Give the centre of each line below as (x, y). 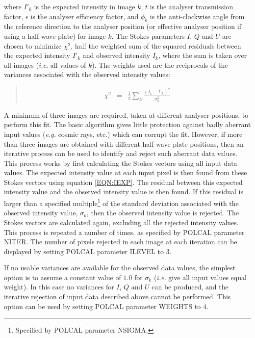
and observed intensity (116, 55)
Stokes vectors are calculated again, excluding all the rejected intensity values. (121, 222)
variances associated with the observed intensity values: (87, 74)
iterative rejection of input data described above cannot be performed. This (117, 297)
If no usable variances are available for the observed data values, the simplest (120, 268)
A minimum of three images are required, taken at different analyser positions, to (126, 115)
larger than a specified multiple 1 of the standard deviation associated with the (121, 202)
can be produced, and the (190, 287)
